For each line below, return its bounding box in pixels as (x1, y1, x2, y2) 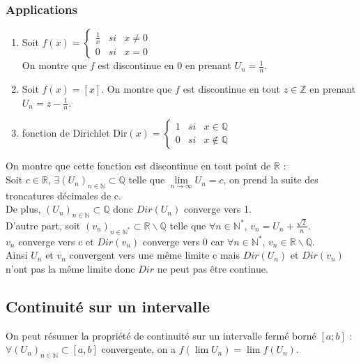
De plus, (6, 202, 41, 216)
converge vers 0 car (142, 234, 224, 248)
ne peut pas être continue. (157, 261, 268, 275)
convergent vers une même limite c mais (69, 248, 240, 262)
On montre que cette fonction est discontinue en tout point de (6, 158, 271, 173)
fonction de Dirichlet (22, 126, 110, 140)
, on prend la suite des (223, 172, 318, 187)
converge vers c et (18, 234, 94, 248)
